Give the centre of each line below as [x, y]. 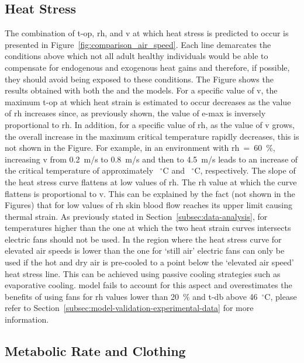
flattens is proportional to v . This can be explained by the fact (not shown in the [150, 193]
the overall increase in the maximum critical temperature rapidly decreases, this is [152, 136]
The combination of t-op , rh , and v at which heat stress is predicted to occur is [147, 33]
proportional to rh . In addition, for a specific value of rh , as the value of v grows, [150, 124]
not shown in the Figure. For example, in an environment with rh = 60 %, [140, 148]
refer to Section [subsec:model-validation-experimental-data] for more [129, 308]
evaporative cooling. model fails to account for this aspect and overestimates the [148, 285]
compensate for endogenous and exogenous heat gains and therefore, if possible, [147, 67]
